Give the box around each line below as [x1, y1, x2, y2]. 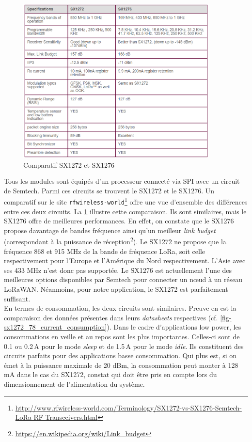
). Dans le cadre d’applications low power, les [107, 322, 241, 332]
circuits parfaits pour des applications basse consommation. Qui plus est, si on [4, 350, 237, 361]
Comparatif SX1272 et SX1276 [23, 159, 114, 170]
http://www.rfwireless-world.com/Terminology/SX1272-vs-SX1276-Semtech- [15, 402, 242, 412]
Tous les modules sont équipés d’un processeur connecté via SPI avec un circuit [4, 176, 240, 186]
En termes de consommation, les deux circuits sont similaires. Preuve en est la [4, 303, 236, 313]
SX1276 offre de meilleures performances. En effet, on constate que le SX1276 [4, 216, 234, 226]
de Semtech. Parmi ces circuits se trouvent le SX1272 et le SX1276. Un [4, 185, 215, 195]
